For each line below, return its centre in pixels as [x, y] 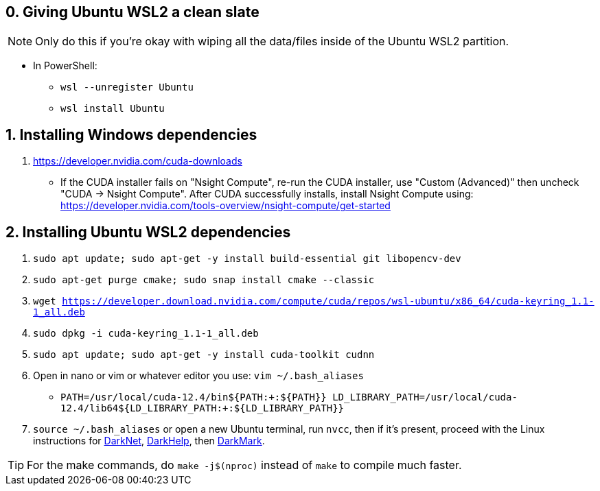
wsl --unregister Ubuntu [127, 87]
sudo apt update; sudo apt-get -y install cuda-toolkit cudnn [204, 355]
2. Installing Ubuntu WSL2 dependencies [148, 232]
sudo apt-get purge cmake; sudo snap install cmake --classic [204, 280]
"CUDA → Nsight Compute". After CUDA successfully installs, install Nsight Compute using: [267, 194]
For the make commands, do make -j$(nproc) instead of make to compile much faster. [244, 465]
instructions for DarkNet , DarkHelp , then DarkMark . [149, 441]
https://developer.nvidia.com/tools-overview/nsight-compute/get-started [226, 206]
